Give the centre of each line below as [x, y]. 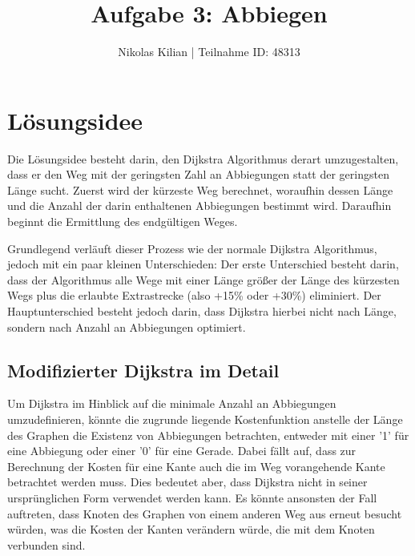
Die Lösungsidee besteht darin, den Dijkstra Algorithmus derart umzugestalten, [203, 158]
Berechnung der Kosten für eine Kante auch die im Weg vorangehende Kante [196, 466]
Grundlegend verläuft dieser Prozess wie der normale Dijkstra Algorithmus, [192, 248]
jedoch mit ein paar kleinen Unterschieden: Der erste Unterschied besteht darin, [203, 264]
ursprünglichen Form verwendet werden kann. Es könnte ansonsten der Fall [192, 497]
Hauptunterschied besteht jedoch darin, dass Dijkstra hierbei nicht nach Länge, [202, 311]
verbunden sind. [46, 544]
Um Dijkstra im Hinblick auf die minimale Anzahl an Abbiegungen [172, 403]
